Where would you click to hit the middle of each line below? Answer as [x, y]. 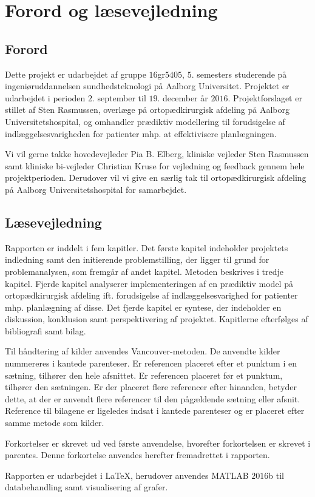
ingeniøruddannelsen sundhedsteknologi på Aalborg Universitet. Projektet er [147, 86]
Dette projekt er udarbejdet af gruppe [76, 74]
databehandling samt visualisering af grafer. [86, 487]
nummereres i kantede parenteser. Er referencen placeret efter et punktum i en [151, 363]
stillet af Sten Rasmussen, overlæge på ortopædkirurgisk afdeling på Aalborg [147, 110]
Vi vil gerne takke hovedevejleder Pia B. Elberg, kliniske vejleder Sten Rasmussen [157, 154]
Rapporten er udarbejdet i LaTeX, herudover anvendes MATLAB [127, 475]
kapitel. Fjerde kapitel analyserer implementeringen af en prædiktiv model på [149, 283]
